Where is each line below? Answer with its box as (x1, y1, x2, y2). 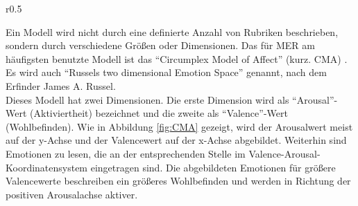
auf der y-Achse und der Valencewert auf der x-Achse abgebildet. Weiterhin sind (6, 133, 347, 147)
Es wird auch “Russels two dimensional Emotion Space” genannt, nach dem (6, 65, 327, 79)
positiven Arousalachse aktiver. (6, 187, 138, 201)
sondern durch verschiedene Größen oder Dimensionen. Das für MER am (6, 38, 315, 53)
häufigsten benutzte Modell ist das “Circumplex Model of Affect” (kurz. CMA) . (6, 51, 348, 66)
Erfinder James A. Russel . (6, 78, 116, 93)
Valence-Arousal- (248, 146, 321, 160)
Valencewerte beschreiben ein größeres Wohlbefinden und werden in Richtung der (6, 174, 351, 188)
